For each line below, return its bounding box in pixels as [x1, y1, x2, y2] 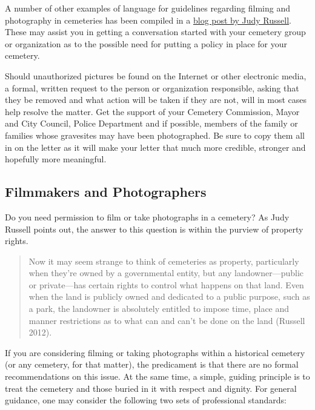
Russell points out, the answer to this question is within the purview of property [5, 222, 303, 235]
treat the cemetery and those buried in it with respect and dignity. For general [5, 382, 297, 394]
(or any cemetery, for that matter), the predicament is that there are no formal [5, 358, 299, 371]
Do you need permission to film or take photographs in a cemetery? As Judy [5, 210, 290, 223]
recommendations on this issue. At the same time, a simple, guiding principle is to [5, 370, 310, 383]
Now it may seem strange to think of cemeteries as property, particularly [28, 254, 299, 267]
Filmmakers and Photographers [5, 182, 207, 201]
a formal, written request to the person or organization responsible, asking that [5, 81, 299, 94]
